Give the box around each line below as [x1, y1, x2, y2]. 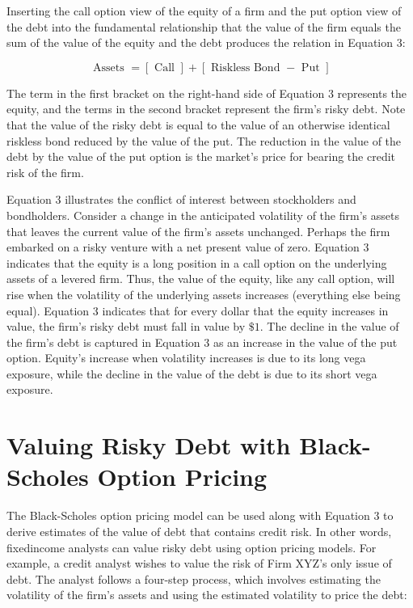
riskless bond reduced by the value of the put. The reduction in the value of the [6, 132, 402, 149]
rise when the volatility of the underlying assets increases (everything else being [6, 285, 401, 302]
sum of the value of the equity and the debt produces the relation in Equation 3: [6, 34, 406, 51]
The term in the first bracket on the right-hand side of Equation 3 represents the [6, 84, 407, 101]
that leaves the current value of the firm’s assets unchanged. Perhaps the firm [6, 222, 390, 239]
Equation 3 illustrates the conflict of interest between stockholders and [6, 191, 356, 208]
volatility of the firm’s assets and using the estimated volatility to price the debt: [6, 586, 407, 603]
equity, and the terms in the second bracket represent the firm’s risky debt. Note [6, 100, 406, 117]
